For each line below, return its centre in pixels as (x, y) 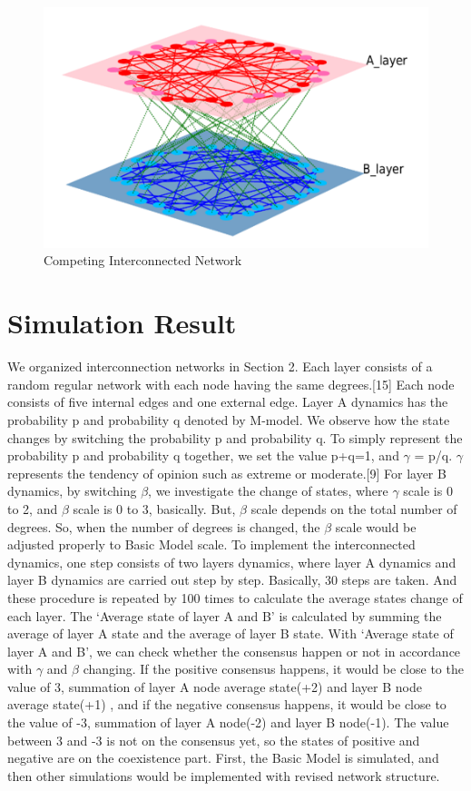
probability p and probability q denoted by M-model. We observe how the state (229, 419)
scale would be (376, 526)
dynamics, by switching (72, 491)
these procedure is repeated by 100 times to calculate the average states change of (235, 597)
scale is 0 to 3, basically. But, (154, 508)
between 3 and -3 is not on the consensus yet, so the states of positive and (214, 740)
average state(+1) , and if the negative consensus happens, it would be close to (227, 704)
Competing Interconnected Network (143, 260)
